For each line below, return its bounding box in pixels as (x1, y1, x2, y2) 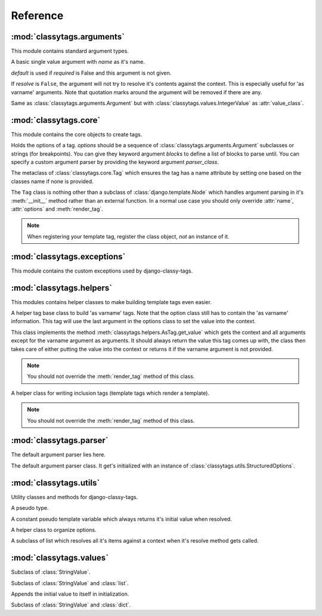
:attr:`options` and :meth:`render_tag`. (11, 206, 104, 213)
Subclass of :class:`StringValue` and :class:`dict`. (11, 601, 131, 608)
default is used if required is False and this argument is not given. (11, 69, 172, 76)
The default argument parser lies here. (11, 451, 106, 459)
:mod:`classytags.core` (11, 115, 101, 125)
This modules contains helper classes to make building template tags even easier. (11, 298, 212, 305)
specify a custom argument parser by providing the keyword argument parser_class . (11, 159, 219, 166)
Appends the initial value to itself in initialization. (11, 590, 129, 598)
